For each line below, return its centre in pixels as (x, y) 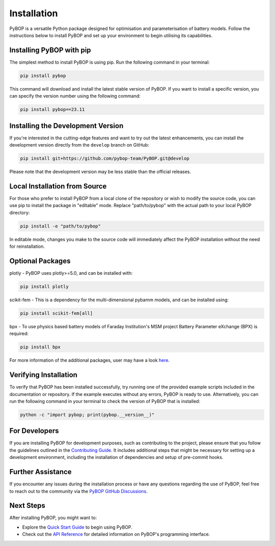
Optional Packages (40, 261)
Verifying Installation (43, 375)
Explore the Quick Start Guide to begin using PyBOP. (77, 527)
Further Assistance (40, 472)
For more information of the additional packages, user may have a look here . (90, 360)
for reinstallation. (27, 246)
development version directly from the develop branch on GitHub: (79, 145)
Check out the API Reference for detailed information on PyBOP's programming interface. (116, 534)
